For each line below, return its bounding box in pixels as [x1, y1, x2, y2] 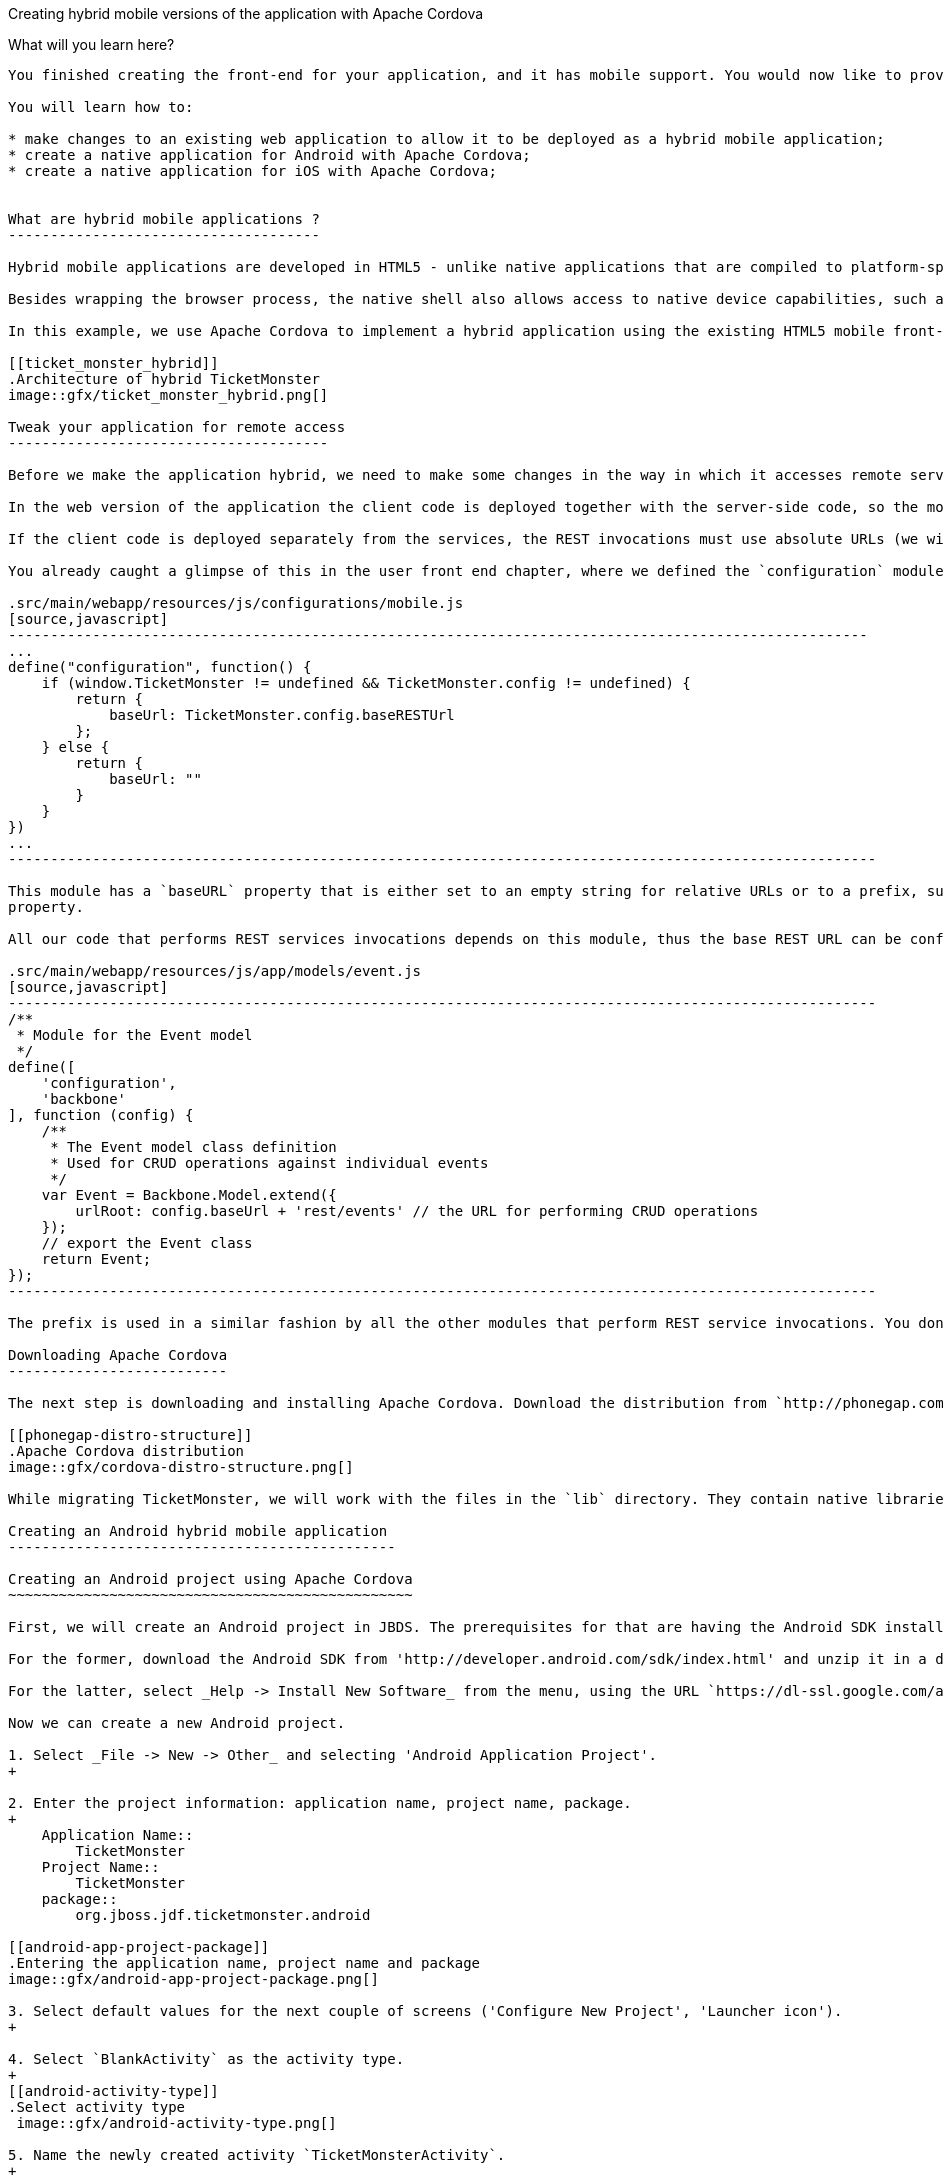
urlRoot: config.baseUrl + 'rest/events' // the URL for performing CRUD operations [75, 1203, 759, 1219]
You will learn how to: [8, 99, 194, 115]
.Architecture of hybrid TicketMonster [8, 371, 320, 387]
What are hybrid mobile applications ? [8, 211, 320, 227]
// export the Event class [41, 1235, 253, 1251]
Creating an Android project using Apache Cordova [8, 1571, 413, 1587]
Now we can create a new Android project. [8, 1715, 346, 1731]
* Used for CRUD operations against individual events [50, 1155, 489, 1171]
